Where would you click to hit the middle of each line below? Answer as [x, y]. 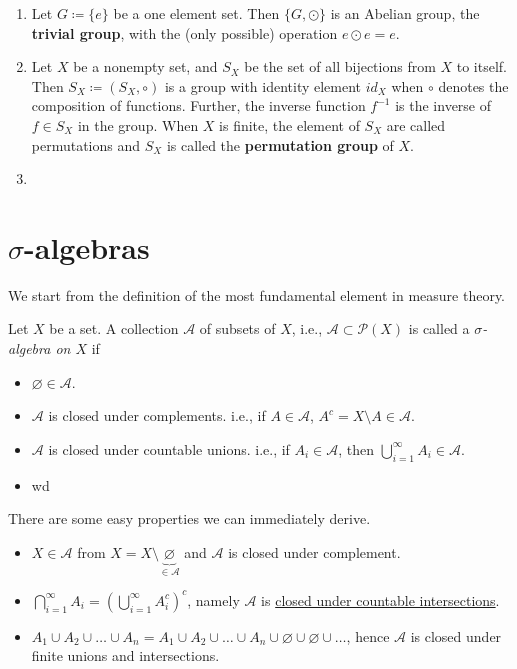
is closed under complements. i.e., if [157, 415]
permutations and [86, 144]
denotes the [473, 85]
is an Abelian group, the [405, 13]
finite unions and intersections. [125, 655]
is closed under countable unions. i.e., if [169, 448]
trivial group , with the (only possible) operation [184, 32]
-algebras [87, 246]
